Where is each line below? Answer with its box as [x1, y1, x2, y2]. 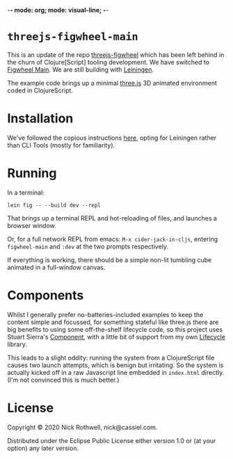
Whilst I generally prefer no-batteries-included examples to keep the [7, 310, 204, 319]
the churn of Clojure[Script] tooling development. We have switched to [7, 58, 210, 66]
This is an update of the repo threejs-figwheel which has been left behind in [7, 50, 225, 58]
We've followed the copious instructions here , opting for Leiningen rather [7, 134, 217, 142]
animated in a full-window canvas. [7, 263, 106, 271]
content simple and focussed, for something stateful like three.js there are [7, 318, 219, 326]
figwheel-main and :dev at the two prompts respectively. [7, 242, 169, 250]
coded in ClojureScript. [7, 86, 74, 95]
